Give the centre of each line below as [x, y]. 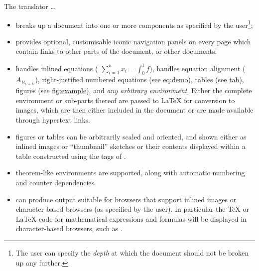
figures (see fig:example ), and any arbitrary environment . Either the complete [134, 90]
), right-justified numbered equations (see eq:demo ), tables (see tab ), [139, 79]
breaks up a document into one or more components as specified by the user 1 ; [134, 24]
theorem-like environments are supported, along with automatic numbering [130, 173]
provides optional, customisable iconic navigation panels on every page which [133, 41]
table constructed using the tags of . [71, 156]
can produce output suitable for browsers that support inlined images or [126, 199]
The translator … [30, 6]
